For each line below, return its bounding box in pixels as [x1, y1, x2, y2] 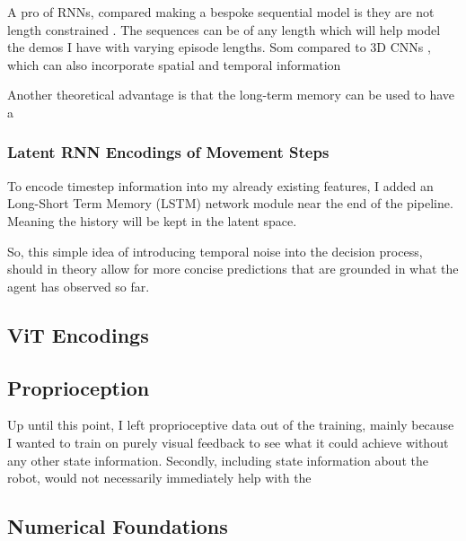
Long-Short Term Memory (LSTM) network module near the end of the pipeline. [7, 194, 453, 213]
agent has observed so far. [7, 276, 150, 295]
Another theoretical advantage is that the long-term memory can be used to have [7, 85, 455, 104]
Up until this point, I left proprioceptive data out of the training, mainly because [7, 415, 454, 434]
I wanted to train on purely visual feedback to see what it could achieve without [7, 432, 449, 451]
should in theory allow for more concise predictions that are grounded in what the [7, 259, 459, 278]
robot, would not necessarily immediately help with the [7, 468, 312, 487]
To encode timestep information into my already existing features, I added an [7, 176, 434, 195]
